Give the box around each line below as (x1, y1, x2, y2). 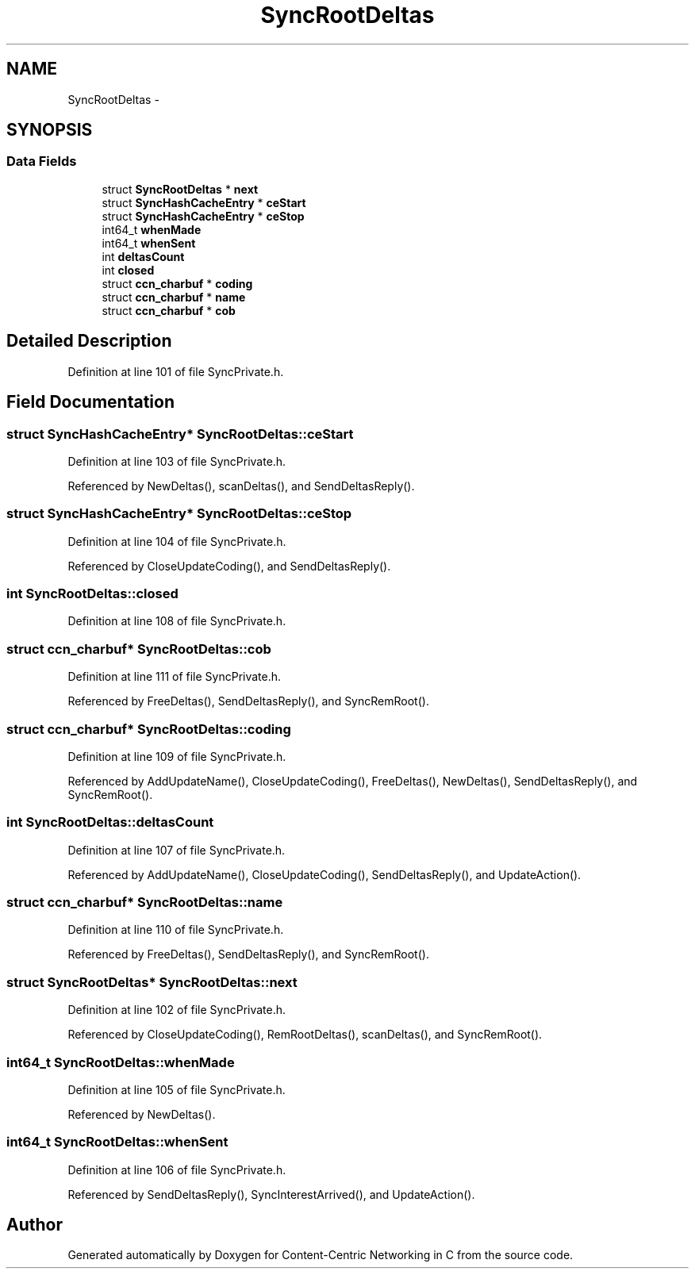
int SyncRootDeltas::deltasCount (6, 814, 214, 831)
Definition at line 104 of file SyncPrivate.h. (67, 534, 286, 548)
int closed (102, 263, 155, 277)
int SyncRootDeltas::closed (6, 586, 179, 601)
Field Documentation (6, 392, 175, 413)
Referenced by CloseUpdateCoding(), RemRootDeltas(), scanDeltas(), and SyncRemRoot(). (67, 1027, 543, 1042)
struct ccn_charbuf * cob (102, 303, 236, 317)
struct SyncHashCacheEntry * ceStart (102, 195, 306, 209)
